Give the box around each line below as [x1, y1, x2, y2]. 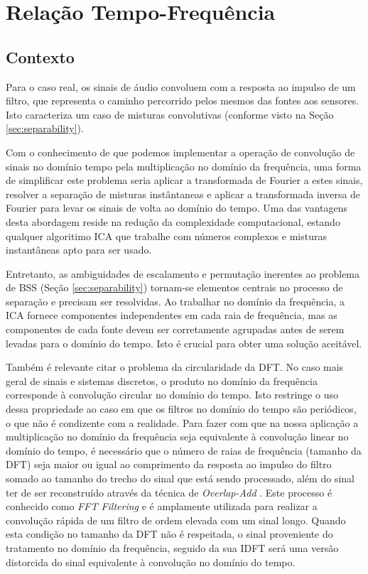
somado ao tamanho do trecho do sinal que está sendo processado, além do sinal [6, 471, 355, 486]
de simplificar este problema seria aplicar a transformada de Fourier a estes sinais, [6, 173, 363, 188]
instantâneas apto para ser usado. [6, 242, 152, 257]
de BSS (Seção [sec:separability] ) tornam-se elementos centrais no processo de [6, 280, 343, 295]
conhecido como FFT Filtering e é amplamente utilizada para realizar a [6, 499, 318, 514]
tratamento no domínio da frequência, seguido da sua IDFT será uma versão [6, 540, 339, 555]
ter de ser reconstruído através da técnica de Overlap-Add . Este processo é [6, 484, 332, 499]
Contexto [6, 45, 75, 67]
